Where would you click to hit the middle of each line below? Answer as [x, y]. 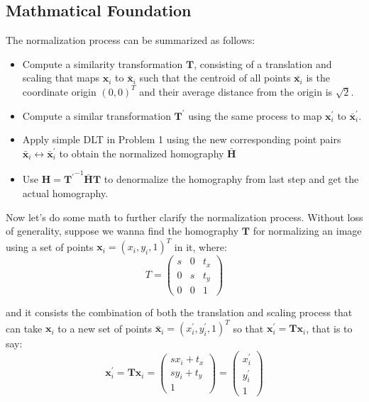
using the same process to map [255, 115]
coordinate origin [59, 91]
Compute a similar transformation [97, 115]
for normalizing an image [307, 231]
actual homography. [65, 192]
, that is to [329, 328]
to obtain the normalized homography [142, 153]
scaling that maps [61, 78]
